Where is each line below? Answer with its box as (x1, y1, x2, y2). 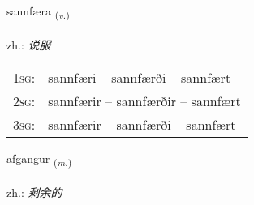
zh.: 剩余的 (6, 184, 62, 201)
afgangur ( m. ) (6, 150, 72, 169)
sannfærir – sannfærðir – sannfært (48, 92, 241, 111)
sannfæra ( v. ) (6, 2, 70, 21)
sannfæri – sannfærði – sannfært (48, 68, 231, 88)
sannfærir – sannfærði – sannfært (48, 115, 236, 135)
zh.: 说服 (6, 36, 51, 53)
